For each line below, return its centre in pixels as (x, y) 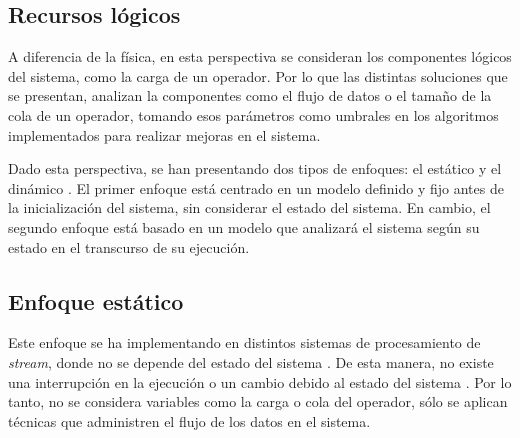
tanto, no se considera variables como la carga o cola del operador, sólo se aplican (258, 401)
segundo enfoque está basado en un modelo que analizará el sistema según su (244, 226)
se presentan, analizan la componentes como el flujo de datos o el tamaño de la (250, 95)
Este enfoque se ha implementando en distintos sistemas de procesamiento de (244, 342)
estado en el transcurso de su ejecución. (129, 246)
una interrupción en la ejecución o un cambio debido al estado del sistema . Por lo (260, 381)
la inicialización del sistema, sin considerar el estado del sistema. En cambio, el (249, 207)
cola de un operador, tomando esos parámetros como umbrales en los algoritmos (253, 114)
